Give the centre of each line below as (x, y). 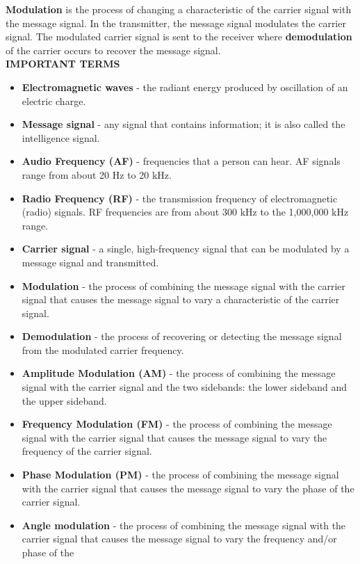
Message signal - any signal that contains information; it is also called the (183, 124)
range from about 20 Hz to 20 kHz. (97, 174)
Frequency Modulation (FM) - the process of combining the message (177, 424)
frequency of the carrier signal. (87, 451)
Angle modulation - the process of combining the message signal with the (184, 525)
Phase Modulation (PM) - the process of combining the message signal (180, 475)
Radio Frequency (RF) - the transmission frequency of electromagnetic (180, 198)
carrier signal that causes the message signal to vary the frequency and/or (179, 539)
